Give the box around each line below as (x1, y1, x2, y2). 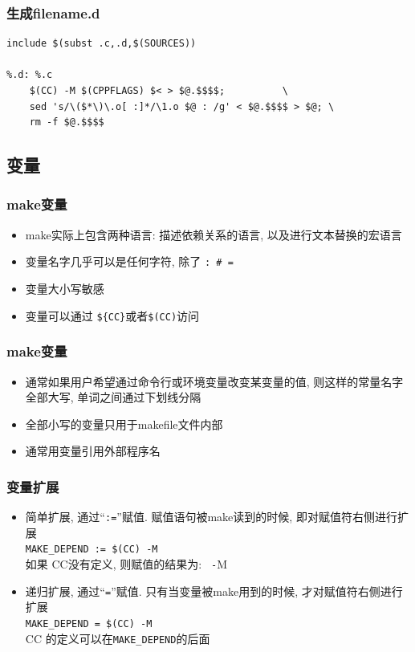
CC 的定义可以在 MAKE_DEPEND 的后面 (25, 630, 210, 646)
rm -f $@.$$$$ (29, 116, 104, 128)
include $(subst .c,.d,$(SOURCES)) (6, 38, 197, 50)
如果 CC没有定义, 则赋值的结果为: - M (25, 556, 227, 572)
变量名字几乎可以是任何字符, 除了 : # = (25, 253, 234, 270)
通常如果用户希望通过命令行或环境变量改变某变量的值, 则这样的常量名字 (25, 373, 404, 389)
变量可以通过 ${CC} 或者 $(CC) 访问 (25, 307, 200, 324)
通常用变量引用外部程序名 (25, 442, 161, 459)
